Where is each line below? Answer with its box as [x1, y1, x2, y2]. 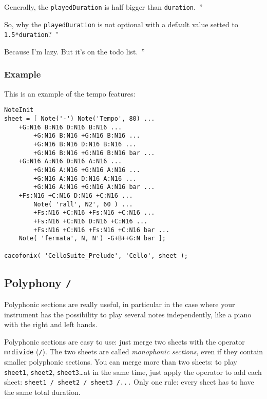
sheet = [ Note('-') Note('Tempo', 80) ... [4, 115, 155, 123]
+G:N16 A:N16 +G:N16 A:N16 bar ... [33, 183, 155, 191]
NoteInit [4, 106, 34, 114]
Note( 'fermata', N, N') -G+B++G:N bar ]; [18, 235, 166, 242]
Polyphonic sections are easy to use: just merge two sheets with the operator [4, 336, 245, 347]
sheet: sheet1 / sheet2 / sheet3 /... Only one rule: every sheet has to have [4, 376, 254, 387]
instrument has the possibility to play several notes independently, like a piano [4, 309, 252, 319]
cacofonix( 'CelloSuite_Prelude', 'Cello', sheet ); [4, 252, 188, 259]
